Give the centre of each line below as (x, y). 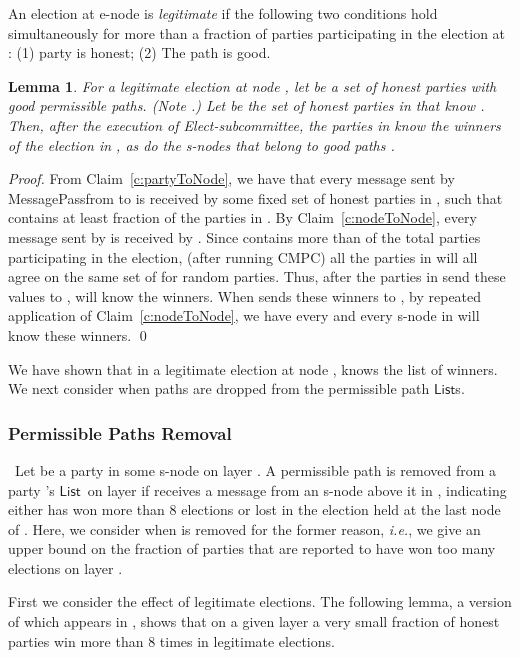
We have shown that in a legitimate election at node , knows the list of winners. (253, 368)
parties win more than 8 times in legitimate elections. (171, 640)
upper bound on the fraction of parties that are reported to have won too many (252, 548)
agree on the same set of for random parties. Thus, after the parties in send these (257, 276)
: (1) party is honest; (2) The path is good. (139, 52)
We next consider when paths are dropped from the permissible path (219, 388)
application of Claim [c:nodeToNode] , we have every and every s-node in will (244, 315)
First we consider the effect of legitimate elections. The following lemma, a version (260, 601)
